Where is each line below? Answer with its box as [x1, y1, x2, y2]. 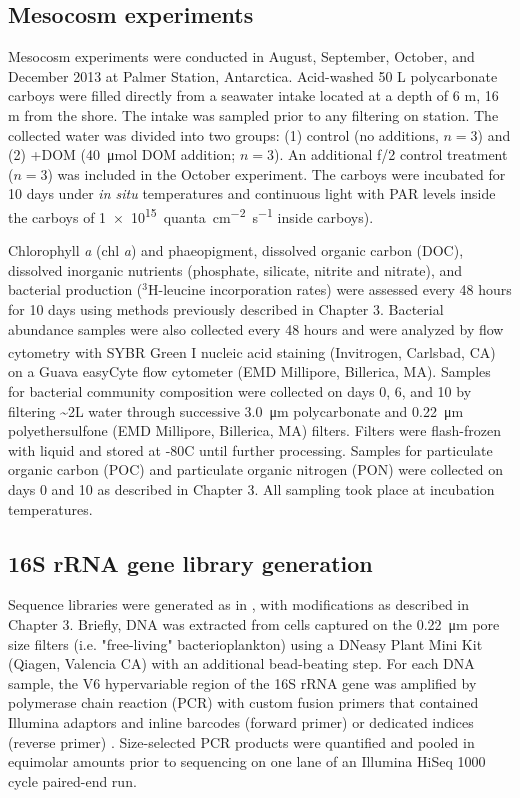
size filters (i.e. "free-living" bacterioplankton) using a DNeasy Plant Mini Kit [8, 633, 483, 654]
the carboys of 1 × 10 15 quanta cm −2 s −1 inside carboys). [8, 203, 374, 227]
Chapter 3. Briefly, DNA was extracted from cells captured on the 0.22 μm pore [8, 613, 500, 634]
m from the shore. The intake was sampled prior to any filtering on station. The [8, 104, 499, 125]
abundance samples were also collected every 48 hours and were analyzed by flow [8, 318, 504, 339]
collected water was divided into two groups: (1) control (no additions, [8, 124, 439, 145]
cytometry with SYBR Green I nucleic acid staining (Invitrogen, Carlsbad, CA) [8, 341, 496, 362]
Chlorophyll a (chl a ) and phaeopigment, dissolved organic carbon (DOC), [8, 240, 464, 261]
